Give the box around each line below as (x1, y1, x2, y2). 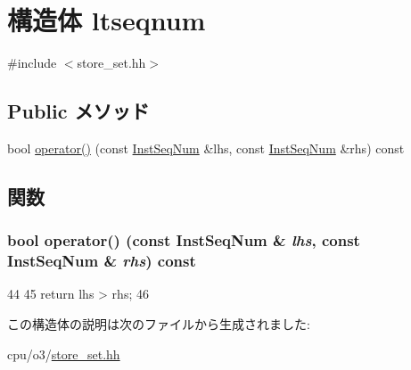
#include (7, 53, 57, 72)
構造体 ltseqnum (7, 2, 206, 38)
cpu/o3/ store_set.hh (7, 344, 120, 363)
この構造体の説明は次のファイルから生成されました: (7, 315, 310, 333)
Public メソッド (7, 97, 150, 125)
